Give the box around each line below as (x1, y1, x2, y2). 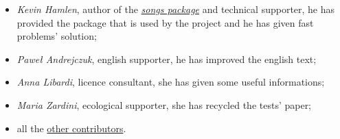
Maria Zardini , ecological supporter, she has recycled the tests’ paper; (16, 97, 312, 112)
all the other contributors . (16, 121, 126, 135)
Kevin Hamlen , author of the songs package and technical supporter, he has (16, 2, 335, 16)
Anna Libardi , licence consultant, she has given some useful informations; (16, 75, 325, 89)
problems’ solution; (16, 29, 97, 43)
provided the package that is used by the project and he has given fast (16, 15, 314, 29)
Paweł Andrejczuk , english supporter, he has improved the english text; (16, 51, 317, 66)
